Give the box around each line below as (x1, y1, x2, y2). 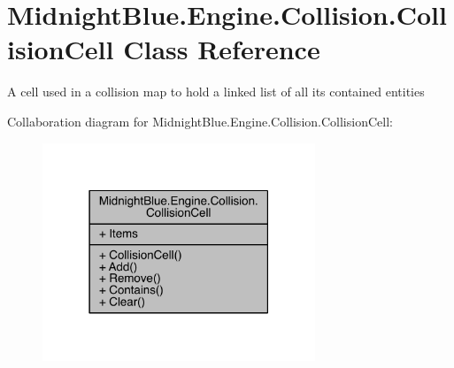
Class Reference (123, 31, 320, 67)
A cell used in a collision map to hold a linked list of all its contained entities (7, 82, 425, 101)
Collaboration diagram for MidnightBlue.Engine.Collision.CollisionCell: (7, 111, 393, 130)
